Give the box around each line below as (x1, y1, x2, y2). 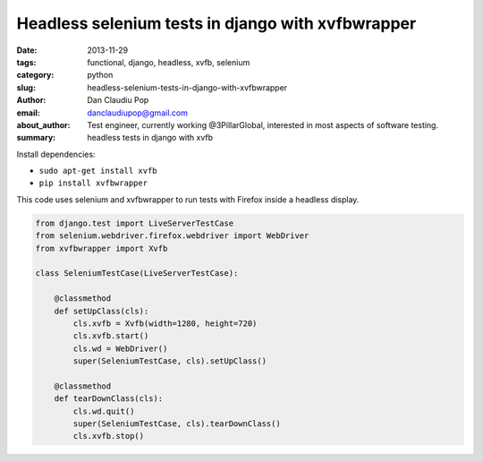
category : (16, 70, 55, 81)
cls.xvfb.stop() (72, 431, 145, 441)
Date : (16, 45, 38, 56)
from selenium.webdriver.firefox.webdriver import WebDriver (35, 231, 309, 241)
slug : (16, 81, 36, 93)
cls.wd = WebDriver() (72, 343, 168, 354)
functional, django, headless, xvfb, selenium (87, 56, 250, 67)
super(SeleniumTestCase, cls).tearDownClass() (72, 419, 281, 429)
